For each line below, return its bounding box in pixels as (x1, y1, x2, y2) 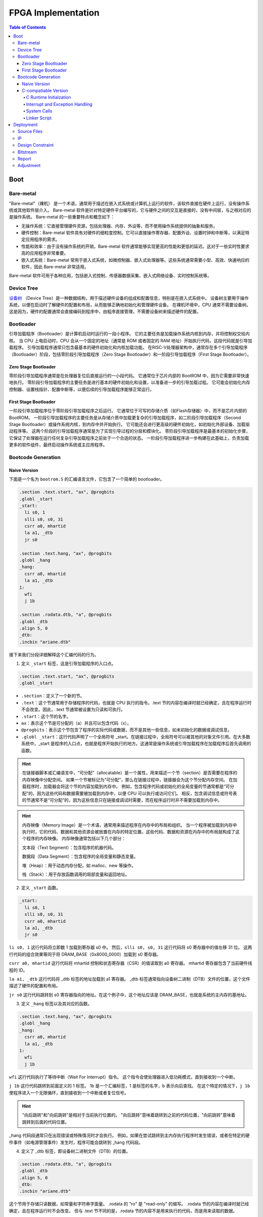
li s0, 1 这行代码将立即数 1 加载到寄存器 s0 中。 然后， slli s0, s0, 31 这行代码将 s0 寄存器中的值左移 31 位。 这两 (9, 944, 252, 950)
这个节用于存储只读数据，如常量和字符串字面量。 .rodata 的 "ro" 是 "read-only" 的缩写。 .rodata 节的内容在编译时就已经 (9, 1201, 249, 1207)
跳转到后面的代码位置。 (22, 1119, 69, 1125)
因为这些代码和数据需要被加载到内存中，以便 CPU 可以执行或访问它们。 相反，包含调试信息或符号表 (37, 790, 237, 796)
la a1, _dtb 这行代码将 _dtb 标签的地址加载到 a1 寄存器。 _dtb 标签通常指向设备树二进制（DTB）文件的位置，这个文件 (9, 976, 250, 982)
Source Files (18, 129, 43, 134)
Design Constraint (18, 142, 54, 148)
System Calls (26, 108, 53, 114)
